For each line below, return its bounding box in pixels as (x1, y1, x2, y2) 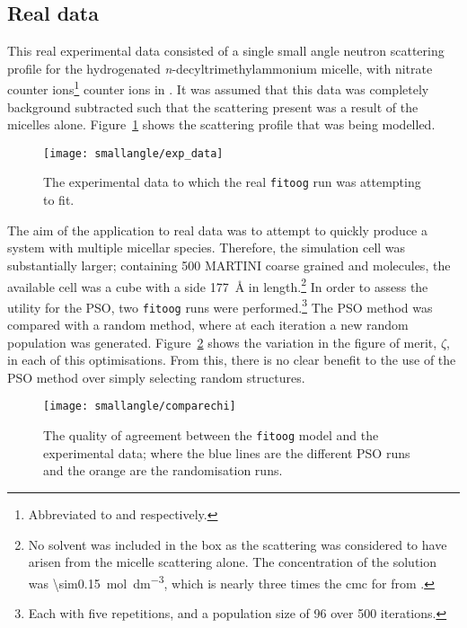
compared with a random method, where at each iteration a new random (7, 315, 409, 334)
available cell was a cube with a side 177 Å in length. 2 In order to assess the (7, 274, 428, 296)
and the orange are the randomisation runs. (43, 461, 283, 480)
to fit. (43, 190, 75, 209)
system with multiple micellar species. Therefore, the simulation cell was (7, 238, 406, 257)
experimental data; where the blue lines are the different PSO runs (43, 443, 410, 462)
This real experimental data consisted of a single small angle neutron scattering (7, 41, 445, 60)
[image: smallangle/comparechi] (43, 400, 236, 413)
